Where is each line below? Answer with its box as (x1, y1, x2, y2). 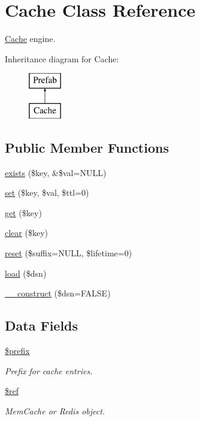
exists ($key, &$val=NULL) (5, 166, 107, 178)
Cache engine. (5, 32, 56, 45)
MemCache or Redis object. (5, 404, 105, 417)
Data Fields (5, 316, 78, 335)
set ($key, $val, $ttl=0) (5, 186, 89, 199)
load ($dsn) (5, 266, 47, 279)
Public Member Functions (5, 138, 169, 156)
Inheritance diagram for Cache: (5, 52, 119, 65)
